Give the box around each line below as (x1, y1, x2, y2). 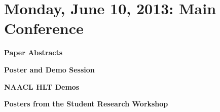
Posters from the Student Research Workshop (4, 98, 168, 109)
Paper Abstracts (4, 47, 63, 58)
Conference (4, 18, 84, 39)
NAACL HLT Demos (4, 81, 80, 92)
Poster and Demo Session (4, 64, 95, 74)
